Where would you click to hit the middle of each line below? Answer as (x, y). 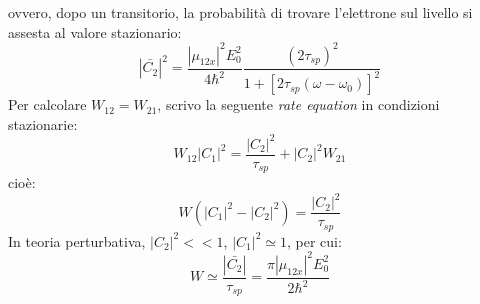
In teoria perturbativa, (77, 240)
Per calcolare (47, 104)
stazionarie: (43, 123)
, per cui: (314, 240)
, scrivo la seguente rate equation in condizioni (298, 104)
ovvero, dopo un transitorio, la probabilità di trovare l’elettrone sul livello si (240, 12)
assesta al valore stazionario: (95, 31)
